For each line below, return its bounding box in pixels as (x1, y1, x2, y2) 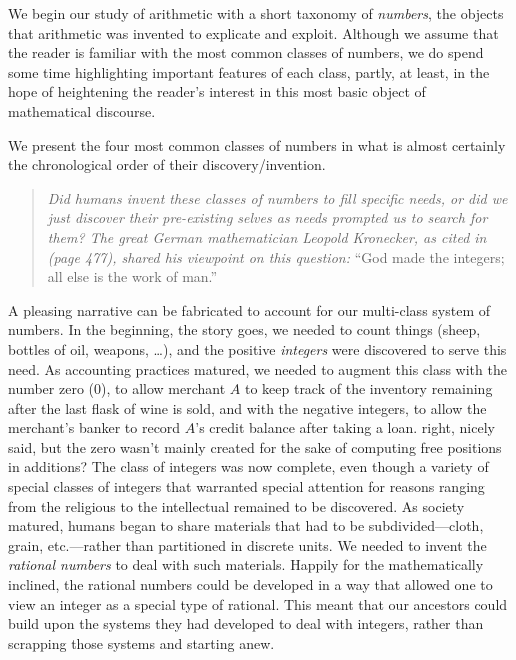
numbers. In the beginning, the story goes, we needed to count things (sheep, (8, 319, 481, 340)
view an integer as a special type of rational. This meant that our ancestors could (8, 593, 508, 614)
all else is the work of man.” (47, 266, 218, 287)
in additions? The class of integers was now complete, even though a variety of (8, 456, 489, 477)
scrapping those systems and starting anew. (8, 632, 275, 653)
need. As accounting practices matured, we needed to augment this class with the (8, 358, 507, 379)
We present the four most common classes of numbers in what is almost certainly (8, 134, 506, 155)
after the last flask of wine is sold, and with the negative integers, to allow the (8, 397, 487, 418)
